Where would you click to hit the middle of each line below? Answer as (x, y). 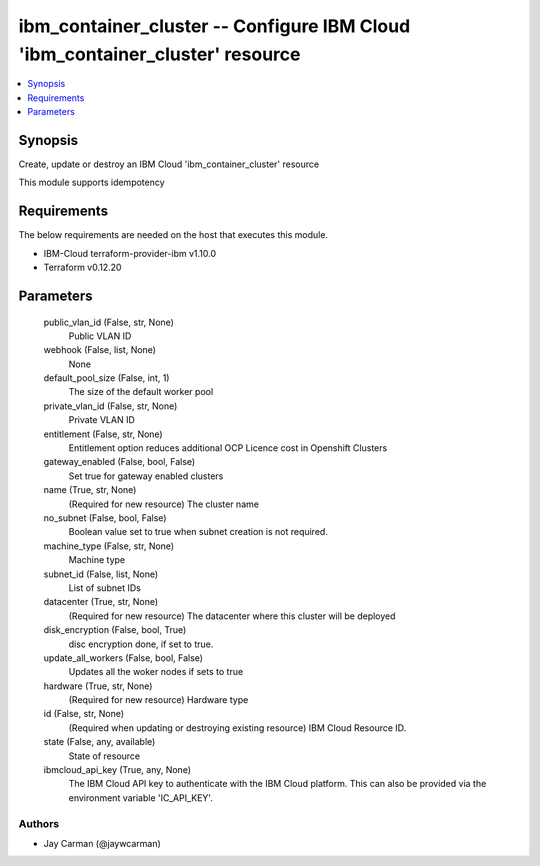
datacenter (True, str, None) (101, 602)
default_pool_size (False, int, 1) (106, 378)
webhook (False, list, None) (100, 350)
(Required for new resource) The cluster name (164, 504)
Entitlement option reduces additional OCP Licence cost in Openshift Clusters (228, 448)
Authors (39, 823)
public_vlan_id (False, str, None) (109, 322)
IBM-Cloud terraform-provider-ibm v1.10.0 (130, 253)
